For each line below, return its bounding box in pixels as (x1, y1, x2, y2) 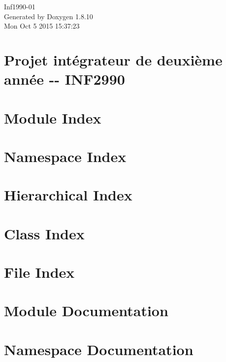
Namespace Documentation (4, 339, 194, 359)
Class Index (4, 223, 85, 243)
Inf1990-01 (4, 1, 35, 11)
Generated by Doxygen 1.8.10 (4, 11, 93, 21)
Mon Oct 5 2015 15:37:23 (4, 21, 80, 31)
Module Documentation (4, 300, 168, 321)
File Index (4, 262, 75, 282)
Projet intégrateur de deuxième (4, 49, 223, 69)
